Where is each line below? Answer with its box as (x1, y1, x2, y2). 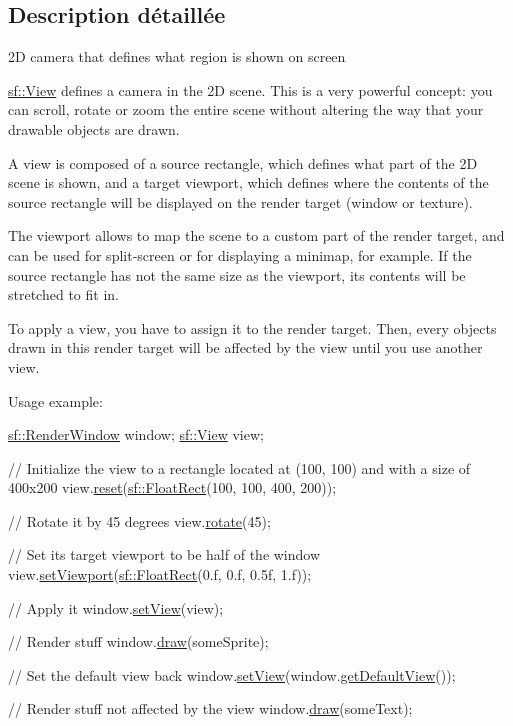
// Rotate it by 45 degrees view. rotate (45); (8, 510, 271, 531)
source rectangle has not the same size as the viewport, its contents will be (8, 264, 466, 285)
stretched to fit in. (8, 284, 119, 305)
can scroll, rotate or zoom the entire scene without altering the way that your (8, 99, 484, 120)
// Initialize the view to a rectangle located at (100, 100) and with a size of (8, 457, 471, 478)
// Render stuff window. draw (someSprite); (8, 631, 269, 652)
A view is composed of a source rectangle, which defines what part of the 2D (8, 152, 478, 173)
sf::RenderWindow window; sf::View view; (8, 424, 264, 445)
